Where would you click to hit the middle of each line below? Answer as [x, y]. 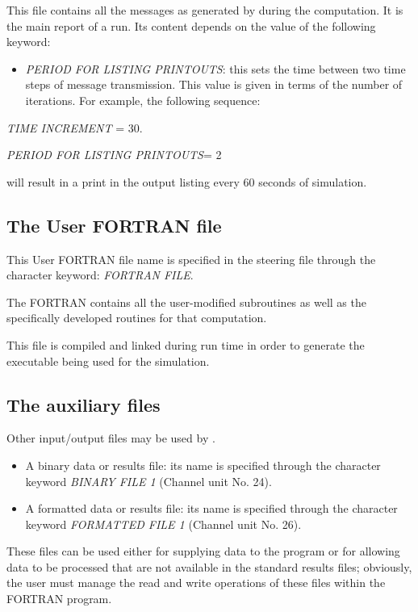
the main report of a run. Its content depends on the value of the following [191, 25]
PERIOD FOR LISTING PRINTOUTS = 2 [114, 155]
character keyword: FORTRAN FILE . [100, 275]
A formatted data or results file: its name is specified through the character [211, 508]
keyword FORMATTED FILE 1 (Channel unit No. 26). [163, 524]
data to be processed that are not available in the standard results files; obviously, [209, 566]
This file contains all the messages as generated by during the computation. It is [205, 10]
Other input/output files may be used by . [111, 438]
